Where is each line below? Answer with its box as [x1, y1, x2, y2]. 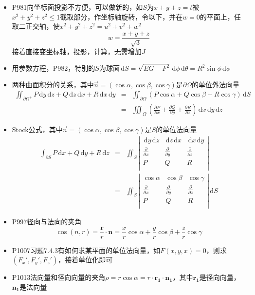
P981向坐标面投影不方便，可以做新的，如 [12, 2, 143, 12]
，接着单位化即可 [58, 255, 113, 265]
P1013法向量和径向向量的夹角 [12, 272, 106, 282]
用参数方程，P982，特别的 [12, 63, 95, 73]
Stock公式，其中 [12, 124, 63, 135]
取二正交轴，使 [12, 21, 60, 31]
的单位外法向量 [192, 79, 240, 89]
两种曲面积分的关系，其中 [12, 79, 94, 89]
